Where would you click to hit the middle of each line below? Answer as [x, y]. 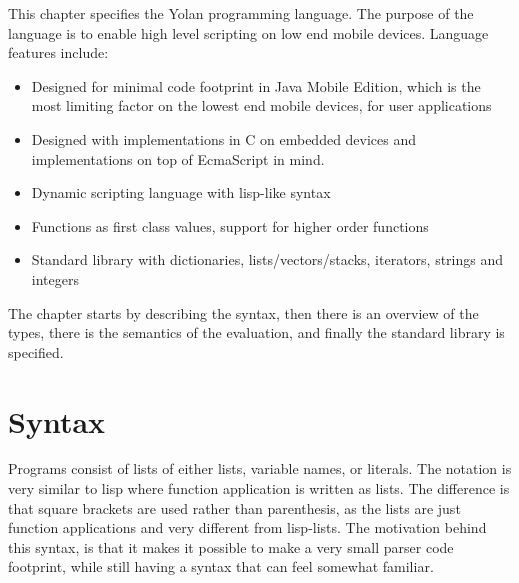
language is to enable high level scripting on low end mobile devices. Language [248, 32]
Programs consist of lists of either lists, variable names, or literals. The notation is [260, 468]
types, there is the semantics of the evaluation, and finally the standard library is [256, 332]
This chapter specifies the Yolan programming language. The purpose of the [241, 13]
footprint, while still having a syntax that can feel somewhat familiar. [221, 566]
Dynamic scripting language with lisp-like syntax [181, 192]
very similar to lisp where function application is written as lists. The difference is [259, 488]
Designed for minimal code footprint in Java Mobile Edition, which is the [256, 85]
